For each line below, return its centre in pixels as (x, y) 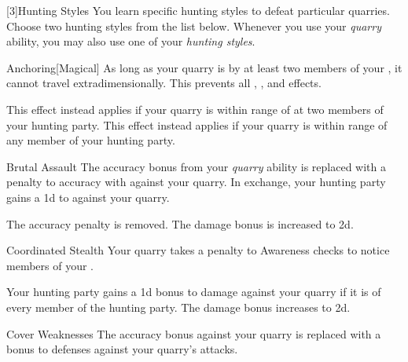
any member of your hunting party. (91, 140)
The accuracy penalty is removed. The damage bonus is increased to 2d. (180, 223)
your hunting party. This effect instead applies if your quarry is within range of (197, 124)
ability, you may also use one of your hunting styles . (131, 41)
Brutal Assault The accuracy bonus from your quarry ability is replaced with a (196, 166)
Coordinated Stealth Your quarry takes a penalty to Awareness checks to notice (198, 250)
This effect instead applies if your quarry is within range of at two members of (195, 109)
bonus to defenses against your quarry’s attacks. (122, 349)
